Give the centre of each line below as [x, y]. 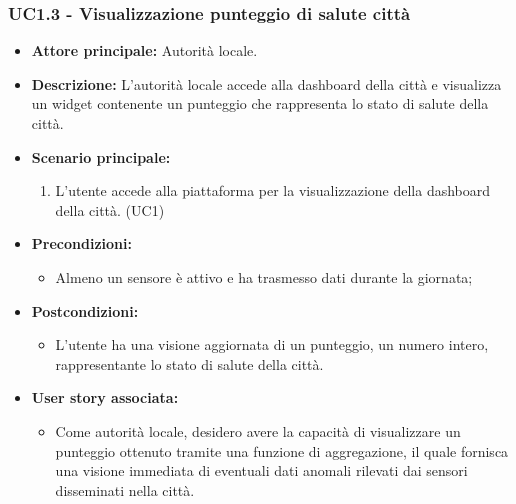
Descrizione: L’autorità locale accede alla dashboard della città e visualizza [266, 83]
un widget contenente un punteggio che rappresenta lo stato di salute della [260, 103]
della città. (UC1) [110, 209]
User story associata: [105, 397]
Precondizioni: [81, 243]
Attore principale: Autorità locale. [144, 50]
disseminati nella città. [125, 489]
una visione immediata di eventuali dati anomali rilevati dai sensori [261, 470]
